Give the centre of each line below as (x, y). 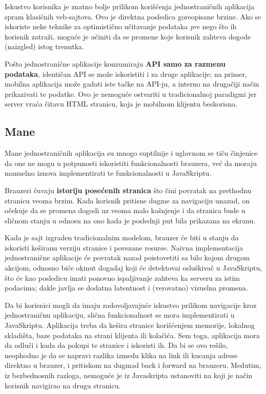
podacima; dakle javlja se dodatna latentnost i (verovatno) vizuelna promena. (126, 288)
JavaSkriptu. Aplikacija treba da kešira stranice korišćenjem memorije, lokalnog (130, 325)
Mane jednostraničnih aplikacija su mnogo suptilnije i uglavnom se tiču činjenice (131, 153)
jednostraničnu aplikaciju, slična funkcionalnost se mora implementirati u (120, 315)
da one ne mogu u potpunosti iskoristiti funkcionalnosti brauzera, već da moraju (131, 163)
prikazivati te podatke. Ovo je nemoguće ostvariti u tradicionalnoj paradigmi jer (131, 94)
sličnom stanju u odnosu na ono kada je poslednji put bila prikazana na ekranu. (130, 220)
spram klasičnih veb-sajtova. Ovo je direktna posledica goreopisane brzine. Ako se (133, 16)
